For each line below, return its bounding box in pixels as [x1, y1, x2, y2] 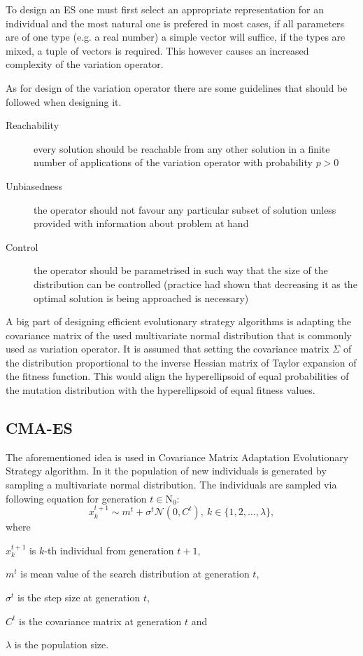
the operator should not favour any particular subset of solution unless [34, 202, 336, 217]
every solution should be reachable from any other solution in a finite [34, 141, 330, 156]
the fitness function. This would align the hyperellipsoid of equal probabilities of [6, 369, 349, 383]
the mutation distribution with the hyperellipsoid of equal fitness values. [6, 383, 315, 397]
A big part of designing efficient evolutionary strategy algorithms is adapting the [6, 314, 351, 329]
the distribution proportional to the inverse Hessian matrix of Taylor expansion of [6, 355, 357, 369]
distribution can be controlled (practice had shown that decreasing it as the [34, 276, 357, 291]
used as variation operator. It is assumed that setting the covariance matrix [6, 341, 329, 356]
